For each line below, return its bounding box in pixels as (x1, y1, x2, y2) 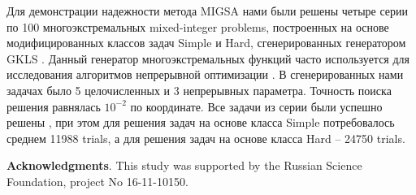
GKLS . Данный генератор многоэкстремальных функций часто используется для (6, 50, 410, 67)
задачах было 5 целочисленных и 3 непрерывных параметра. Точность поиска (6, 81, 392, 98)
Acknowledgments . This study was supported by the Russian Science (6, 157, 362, 174)
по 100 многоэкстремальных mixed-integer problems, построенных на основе (6, 18, 389, 35)
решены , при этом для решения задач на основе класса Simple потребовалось (6, 114, 395, 131)
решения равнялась (6, 97, 101, 115)
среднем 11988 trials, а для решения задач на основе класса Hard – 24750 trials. (6, 129, 405, 146)
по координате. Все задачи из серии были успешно (130, 97, 383, 115)
